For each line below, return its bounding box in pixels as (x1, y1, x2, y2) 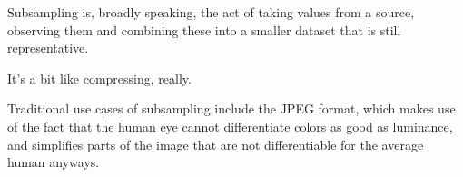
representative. (7, 38, 89, 57)
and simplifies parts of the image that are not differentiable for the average (7, 134, 424, 153)
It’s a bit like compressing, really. (7, 68, 192, 87)
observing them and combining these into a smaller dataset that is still (7, 20, 401, 39)
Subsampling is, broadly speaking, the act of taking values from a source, (7, 3, 415, 21)
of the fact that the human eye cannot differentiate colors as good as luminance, (7, 116, 453, 135)
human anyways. (7, 152, 100, 172)
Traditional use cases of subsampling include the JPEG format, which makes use (7, 99, 456, 118)
